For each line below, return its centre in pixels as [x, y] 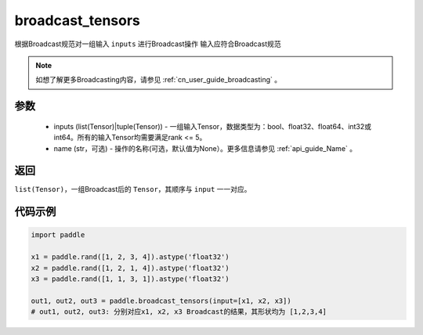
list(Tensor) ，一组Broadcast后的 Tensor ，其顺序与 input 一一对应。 [133, 189]
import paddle [58, 235]
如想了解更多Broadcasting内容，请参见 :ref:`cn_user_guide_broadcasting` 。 [159, 80]
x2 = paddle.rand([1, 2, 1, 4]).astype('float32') [130, 268]
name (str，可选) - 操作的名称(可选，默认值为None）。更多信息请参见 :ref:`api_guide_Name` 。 [205, 148]
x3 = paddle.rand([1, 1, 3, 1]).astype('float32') [130, 279]
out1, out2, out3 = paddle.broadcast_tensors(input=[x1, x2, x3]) [161, 301]
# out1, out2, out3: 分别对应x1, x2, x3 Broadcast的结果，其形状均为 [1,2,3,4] [179, 312]
